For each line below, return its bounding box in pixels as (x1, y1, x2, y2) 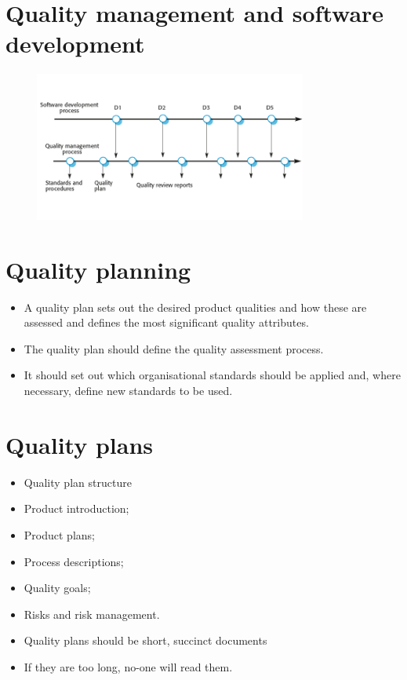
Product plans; (24, 526, 95, 543)
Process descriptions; (24, 553, 124, 569)
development (5, 27, 145, 60)
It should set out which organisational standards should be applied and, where (24, 367, 401, 383)
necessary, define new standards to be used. (24, 382, 233, 399)
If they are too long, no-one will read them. (24, 658, 233, 675)
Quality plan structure (24, 473, 132, 490)
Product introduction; (24, 500, 129, 517)
